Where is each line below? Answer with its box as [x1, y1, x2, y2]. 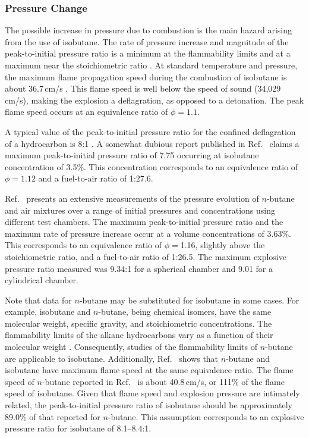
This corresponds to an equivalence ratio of [5, 239, 162, 251]
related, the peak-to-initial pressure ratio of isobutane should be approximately [5, 399, 292, 411]
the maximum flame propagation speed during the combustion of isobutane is [5, 70, 287, 83]
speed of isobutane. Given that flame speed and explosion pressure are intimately [5, 387, 300, 399]
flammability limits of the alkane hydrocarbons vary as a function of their [5, 328, 273, 341]
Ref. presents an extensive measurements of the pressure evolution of [5, 192, 259, 204]
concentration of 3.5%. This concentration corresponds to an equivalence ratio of [5, 160, 298, 173]
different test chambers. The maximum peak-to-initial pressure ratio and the [5, 215, 283, 228]
